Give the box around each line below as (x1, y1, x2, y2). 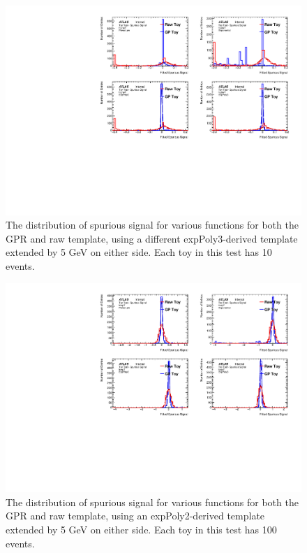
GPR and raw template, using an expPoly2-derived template (6, 508, 265, 523)
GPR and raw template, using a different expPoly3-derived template (6, 231, 298, 245)
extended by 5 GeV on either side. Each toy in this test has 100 (6, 522, 277, 537)
